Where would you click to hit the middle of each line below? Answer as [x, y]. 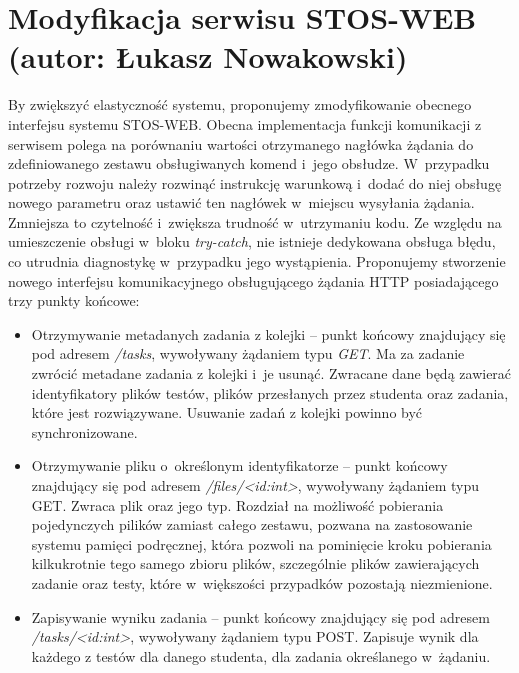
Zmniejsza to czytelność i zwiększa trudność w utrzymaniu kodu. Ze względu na [255, 221]
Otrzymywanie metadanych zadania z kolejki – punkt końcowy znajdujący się [268, 333]
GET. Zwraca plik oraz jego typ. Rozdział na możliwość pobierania [237, 504]
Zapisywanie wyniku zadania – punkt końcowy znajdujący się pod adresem [260, 616]
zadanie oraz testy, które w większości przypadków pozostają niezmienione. [262, 582]
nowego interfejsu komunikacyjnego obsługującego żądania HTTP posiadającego [253, 280]
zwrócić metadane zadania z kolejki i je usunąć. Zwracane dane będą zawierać [271, 373]
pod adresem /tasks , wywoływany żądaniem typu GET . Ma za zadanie [248, 353]
